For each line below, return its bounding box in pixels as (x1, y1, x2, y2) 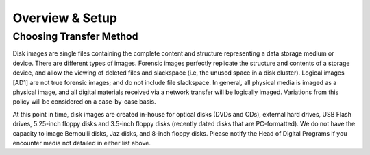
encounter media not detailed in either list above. (12, 139, 151, 147)
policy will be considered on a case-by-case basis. (12, 97, 157, 106)
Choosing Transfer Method (12, 30, 138, 43)
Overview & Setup (12, 10, 118, 25)
